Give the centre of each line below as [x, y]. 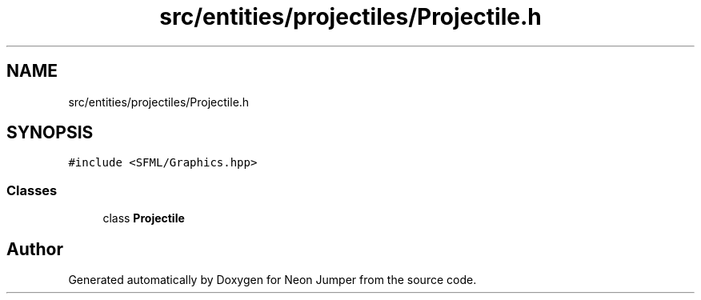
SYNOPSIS [50, 133]
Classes [32, 190]
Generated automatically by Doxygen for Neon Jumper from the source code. [272, 280]
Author [35, 249]
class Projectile [144, 218]
